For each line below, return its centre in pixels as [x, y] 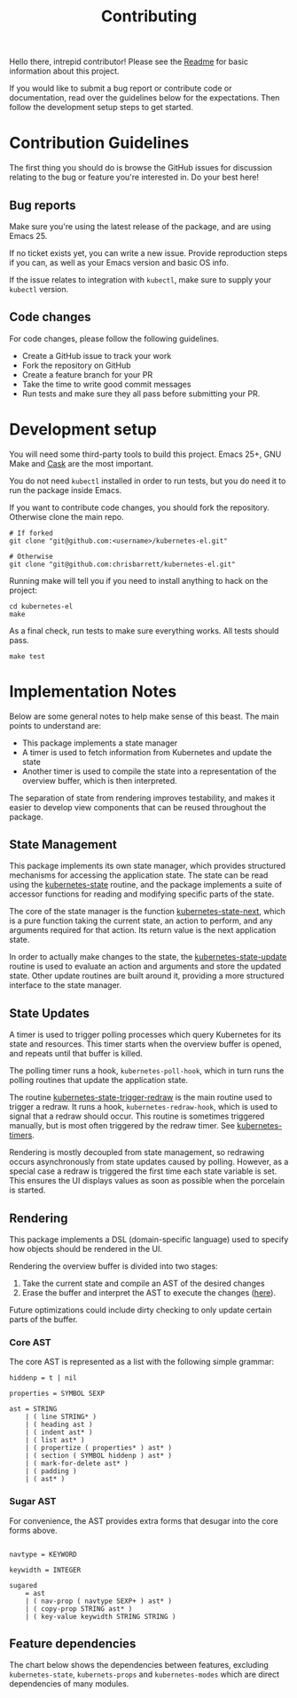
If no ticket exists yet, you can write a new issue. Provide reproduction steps [148, 253]
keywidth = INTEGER [45, 1570]
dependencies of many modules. [69, 1684]
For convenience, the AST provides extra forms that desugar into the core [144, 1520]
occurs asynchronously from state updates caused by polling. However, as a [149, 1162]
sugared [23, 1585]
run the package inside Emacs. [66, 490]
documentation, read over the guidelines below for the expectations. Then [145, 98]
